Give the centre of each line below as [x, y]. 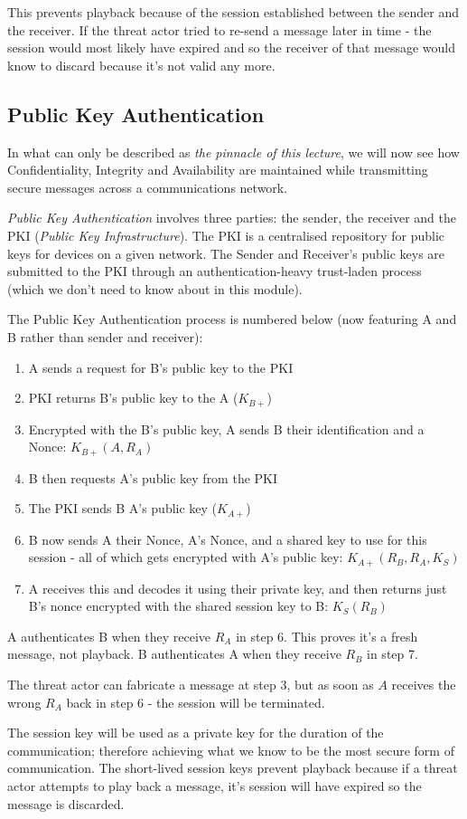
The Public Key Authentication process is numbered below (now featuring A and [232, 319]
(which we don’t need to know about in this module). [155, 288]
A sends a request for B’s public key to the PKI [161, 367]
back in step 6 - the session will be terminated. [196, 702]
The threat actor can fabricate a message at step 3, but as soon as [191, 685]
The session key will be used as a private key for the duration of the [196, 733]
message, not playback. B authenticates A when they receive [174, 654]
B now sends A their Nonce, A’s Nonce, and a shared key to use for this [228, 539]
